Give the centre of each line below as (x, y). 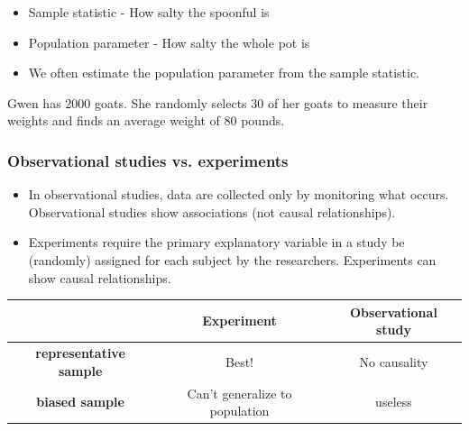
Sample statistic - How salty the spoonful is (149, 12)
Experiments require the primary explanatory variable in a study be (216, 242)
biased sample (80, 402)
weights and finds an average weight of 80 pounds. (146, 120)
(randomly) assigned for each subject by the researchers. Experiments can (232, 259)
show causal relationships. (100, 277)
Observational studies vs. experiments (148, 160)
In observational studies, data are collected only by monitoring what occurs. (239, 194)
